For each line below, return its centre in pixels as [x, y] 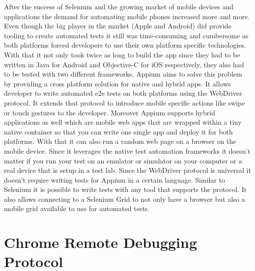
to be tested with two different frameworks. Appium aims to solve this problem [123, 74]
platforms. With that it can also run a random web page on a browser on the [120, 141]
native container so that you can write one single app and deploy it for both [118, 131]
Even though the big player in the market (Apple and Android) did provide [118, 26]
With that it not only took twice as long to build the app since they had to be [122, 54]
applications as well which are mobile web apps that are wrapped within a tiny [123, 122]
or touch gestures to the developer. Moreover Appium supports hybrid [110, 112]
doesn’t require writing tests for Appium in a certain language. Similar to [115, 179]
